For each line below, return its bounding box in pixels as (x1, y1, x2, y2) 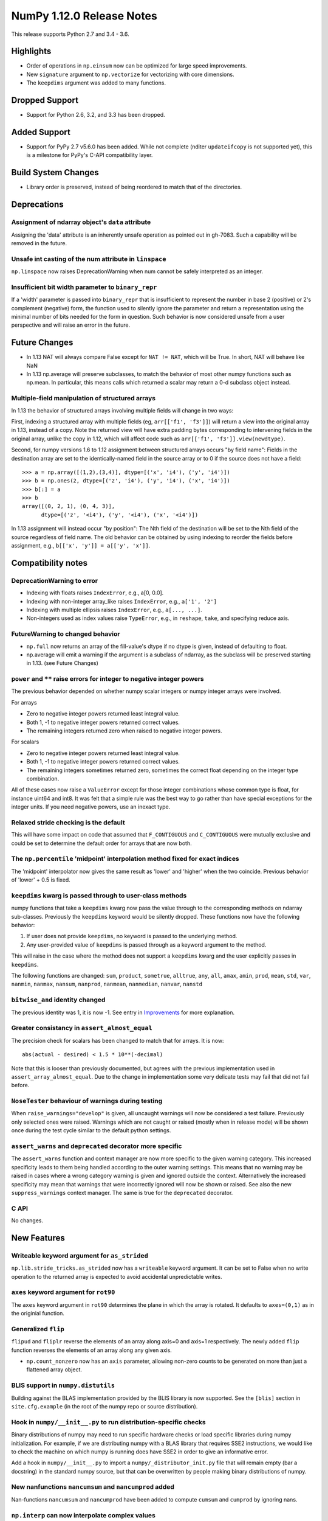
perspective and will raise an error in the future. (11, 321, 131, 329)
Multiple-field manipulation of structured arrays (11, 394, 156, 403)
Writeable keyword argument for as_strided (11, 1251, 149, 1259)
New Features (11, 1233, 65, 1243)
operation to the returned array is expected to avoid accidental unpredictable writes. (11, 1273, 222, 1280)
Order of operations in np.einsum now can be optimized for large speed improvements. (26, 62, 247, 69)
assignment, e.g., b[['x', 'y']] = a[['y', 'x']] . (11, 542, 151, 549)
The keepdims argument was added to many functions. (26, 79, 166, 86)
